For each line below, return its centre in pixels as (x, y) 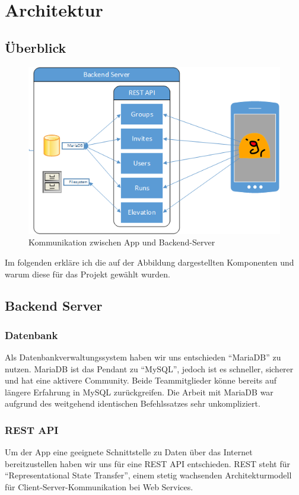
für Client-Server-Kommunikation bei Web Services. (99, 487)
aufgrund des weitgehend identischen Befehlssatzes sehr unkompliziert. (133, 403)
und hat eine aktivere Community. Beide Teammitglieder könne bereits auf (141, 380)
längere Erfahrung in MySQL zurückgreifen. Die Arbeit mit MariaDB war (139, 392)
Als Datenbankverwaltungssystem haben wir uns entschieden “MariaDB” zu (143, 357)
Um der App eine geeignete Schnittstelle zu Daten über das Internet (129, 452)
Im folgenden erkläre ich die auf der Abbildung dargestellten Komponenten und (149, 262)
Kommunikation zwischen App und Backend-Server (122, 242)
